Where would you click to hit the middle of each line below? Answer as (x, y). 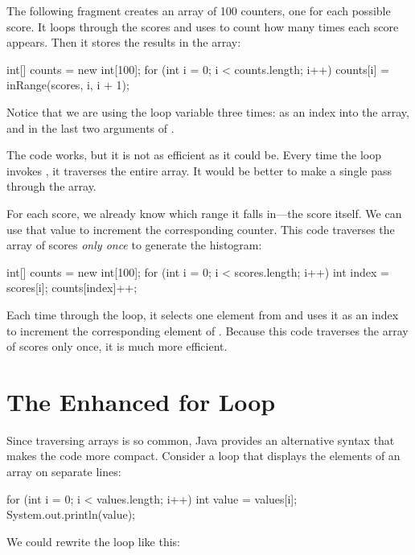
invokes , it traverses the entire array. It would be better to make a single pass (199, 170)
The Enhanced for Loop (141, 401)
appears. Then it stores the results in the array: (124, 42)
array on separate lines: (64, 471)
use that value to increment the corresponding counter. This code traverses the (201, 229)
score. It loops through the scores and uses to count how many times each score (203, 26)
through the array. (51, 186)
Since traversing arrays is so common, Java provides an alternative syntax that (201, 440)
